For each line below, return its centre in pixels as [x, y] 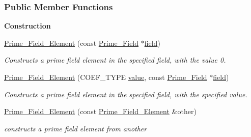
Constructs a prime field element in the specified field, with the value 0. [115, 60]
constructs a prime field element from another [76, 128]
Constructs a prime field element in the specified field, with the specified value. [126, 94]
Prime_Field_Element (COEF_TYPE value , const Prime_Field [106, 77]
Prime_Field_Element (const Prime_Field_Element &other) [100, 111]
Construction [27, 26]
